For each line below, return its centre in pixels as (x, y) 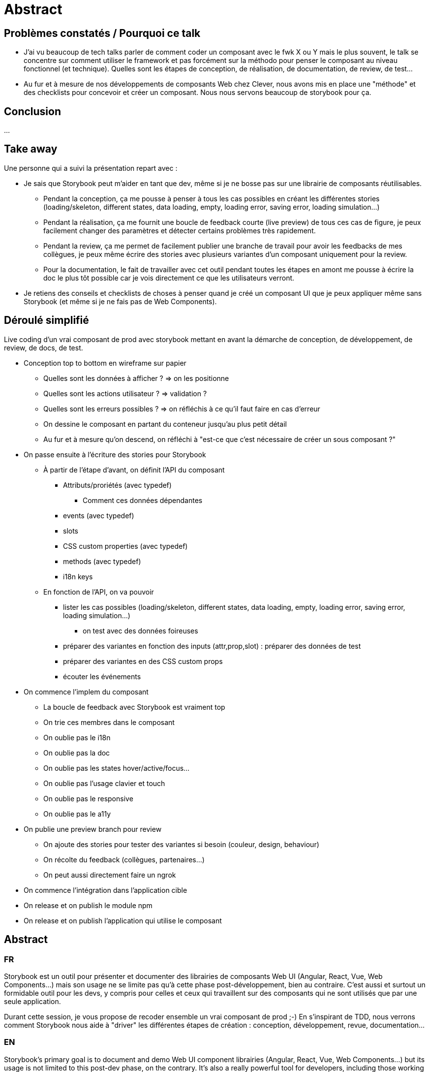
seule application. (32, 1001)
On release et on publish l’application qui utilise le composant (123, 920)
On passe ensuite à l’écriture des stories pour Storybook (115, 454)
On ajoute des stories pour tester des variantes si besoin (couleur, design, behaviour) (181, 844)
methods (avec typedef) (102, 561)
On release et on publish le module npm (88, 905)
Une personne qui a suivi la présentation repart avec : (91, 168)
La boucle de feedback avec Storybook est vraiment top (134, 707)
